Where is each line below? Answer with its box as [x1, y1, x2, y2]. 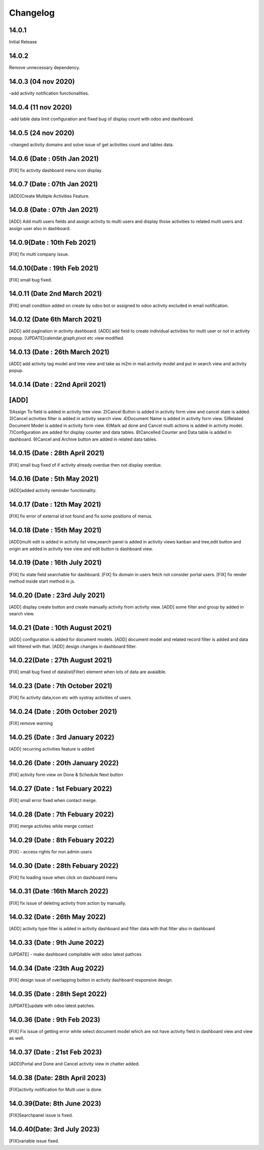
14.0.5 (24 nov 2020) [9, 129, 75, 137]
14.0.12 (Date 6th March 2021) [9, 315, 102, 324]
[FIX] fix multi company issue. [9, 251, 69, 257]
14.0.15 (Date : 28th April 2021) [9, 449, 105, 457]
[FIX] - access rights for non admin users [9, 848, 92, 854]
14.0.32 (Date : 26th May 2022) [9, 913, 106, 921]
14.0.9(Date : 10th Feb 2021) [9, 238, 96, 247]
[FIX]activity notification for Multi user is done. [9, 1087, 103, 1093]
